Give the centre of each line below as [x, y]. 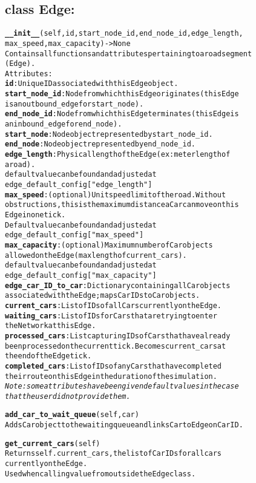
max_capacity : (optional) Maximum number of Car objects [109, 245]
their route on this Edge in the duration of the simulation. [111, 376]
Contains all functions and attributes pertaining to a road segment [129, 54]
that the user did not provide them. [68, 396]
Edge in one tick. [35, 215]
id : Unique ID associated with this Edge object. [92, 84]
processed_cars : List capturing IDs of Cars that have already [118, 336]
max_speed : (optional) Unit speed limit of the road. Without [116, 195]
